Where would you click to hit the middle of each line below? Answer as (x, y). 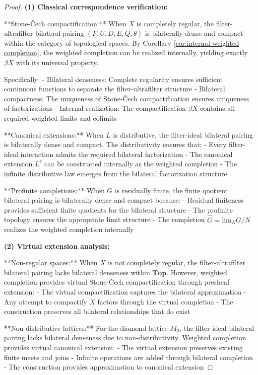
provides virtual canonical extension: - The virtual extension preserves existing (123, 347)
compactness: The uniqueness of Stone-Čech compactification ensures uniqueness (127, 98)
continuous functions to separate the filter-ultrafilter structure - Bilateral (115, 89)
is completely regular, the (175, 23)
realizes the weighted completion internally (69, 229)
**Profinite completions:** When (54, 190)
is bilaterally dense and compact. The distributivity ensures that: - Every (115, 144)
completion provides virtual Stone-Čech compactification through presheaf (117, 282)
